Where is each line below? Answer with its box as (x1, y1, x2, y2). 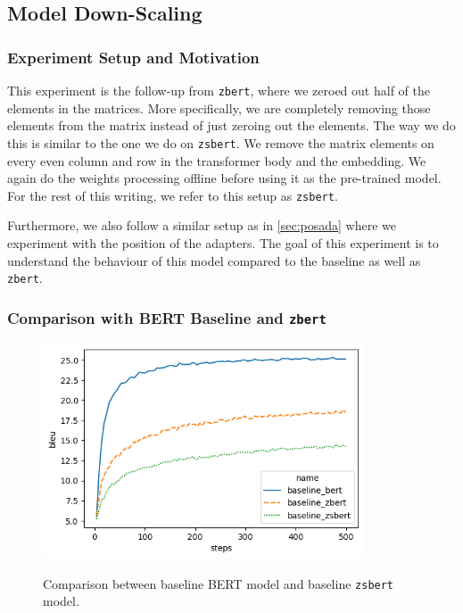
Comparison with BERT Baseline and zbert (7, 306, 327, 328)
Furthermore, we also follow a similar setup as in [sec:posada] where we (7, 216, 396, 235)
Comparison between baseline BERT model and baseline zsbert (43, 574, 394, 592)
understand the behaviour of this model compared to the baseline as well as (7, 251, 421, 269)
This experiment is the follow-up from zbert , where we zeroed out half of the (7, 81, 430, 99)
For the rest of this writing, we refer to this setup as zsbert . (7, 186, 338, 204)
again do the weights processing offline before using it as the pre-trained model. (7, 169, 442, 187)
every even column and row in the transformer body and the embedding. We (7, 151, 426, 170)
